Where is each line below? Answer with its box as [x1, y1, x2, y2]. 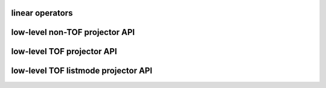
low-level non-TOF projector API [11, 27, 135, 37]
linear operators [11, 8, 73, 18]
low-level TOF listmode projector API [11, 66, 153, 76]
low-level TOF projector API [11, 46, 117, 57]
